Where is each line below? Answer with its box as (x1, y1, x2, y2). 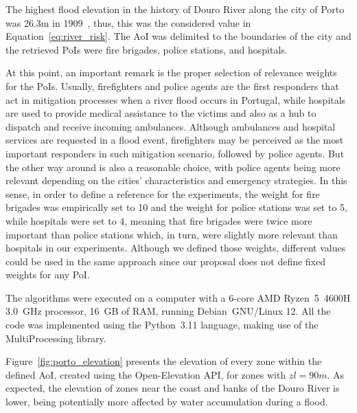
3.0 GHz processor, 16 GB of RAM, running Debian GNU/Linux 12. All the (5, 304, 331, 318)
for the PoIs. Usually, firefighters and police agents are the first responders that (5, 78, 339, 93)
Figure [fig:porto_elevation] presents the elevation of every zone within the (5, 354, 322, 368)
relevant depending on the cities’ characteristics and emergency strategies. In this (5, 173, 347, 188)
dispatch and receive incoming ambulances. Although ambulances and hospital (5, 119, 336, 133)
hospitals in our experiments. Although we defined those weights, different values (5, 241, 346, 255)
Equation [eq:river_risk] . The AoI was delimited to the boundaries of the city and (5, 29, 352, 43)
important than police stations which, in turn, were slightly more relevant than (5, 227, 338, 241)
